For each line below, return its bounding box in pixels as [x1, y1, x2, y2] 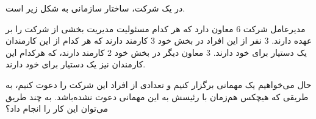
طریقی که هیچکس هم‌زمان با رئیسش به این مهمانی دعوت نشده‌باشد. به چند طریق [5, 90, 309, 103]
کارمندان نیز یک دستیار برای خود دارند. [5, 58, 146, 70]
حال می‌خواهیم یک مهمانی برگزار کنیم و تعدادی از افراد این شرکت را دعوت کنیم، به [5, 78, 312, 90]
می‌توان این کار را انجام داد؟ [5, 102, 109, 115]
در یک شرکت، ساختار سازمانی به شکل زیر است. [5, 2, 185, 14]
